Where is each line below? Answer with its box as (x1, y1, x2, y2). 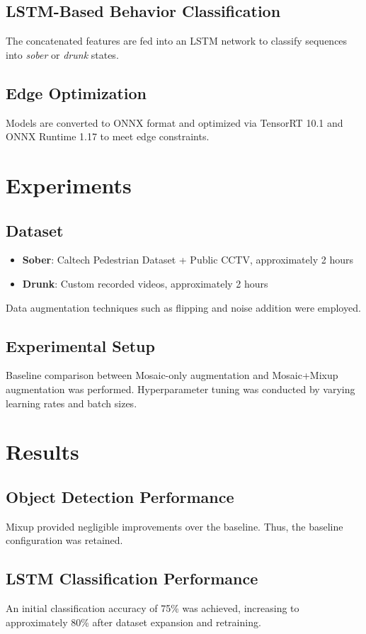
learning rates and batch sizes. (6, 395, 137, 410)
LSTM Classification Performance (6, 567, 258, 589)
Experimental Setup (6, 334, 155, 356)
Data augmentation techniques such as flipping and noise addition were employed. (6, 300, 361, 315)
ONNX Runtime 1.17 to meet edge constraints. (6, 129, 210, 144)
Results (6, 437, 79, 466)
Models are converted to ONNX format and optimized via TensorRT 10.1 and (6, 115, 343, 130)
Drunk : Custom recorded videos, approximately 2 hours (22, 276, 268, 290)
